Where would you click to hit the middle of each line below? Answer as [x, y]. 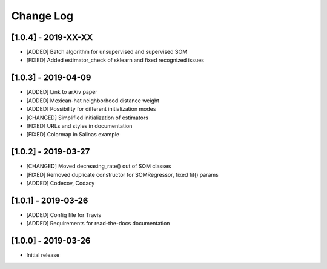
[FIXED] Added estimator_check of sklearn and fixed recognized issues [115, 60]
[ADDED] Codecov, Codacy [61, 183]
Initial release [43, 255]
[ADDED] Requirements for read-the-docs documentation [98, 224]
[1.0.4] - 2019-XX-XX [52, 37]
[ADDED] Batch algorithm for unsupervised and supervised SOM [107, 52]
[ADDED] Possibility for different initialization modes [91, 109]
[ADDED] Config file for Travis [64, 214]
